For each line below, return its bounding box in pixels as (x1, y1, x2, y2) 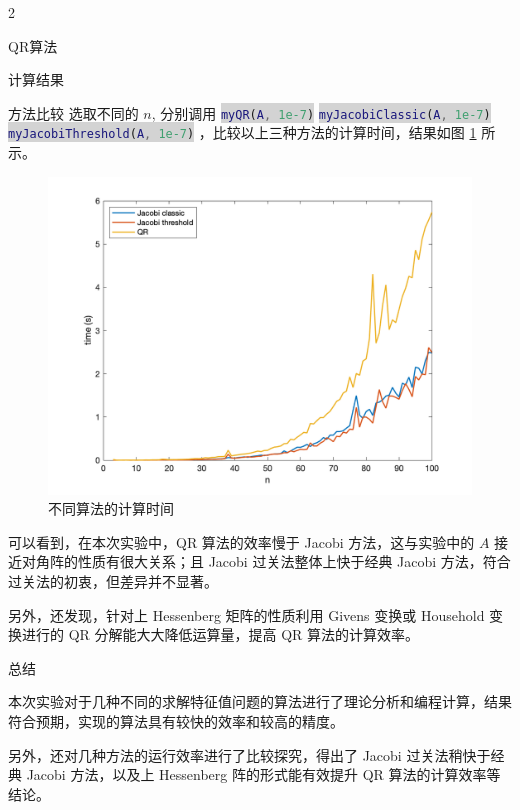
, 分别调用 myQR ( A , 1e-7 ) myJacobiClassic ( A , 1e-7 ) (151, 102, 491, 123)
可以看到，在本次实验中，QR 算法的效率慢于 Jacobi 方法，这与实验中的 (8, 531, 475, 552)
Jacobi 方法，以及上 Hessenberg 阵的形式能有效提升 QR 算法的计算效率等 (26, 764, 501, 785)
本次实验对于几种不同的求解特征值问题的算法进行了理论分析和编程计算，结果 (8, 691, 512, 712)
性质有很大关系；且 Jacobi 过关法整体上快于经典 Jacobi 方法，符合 (77, 551, 511, 572)
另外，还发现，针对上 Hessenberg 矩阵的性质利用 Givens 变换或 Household (8, 604, 485, 625)
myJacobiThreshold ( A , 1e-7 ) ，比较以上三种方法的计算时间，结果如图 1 (8, 122, 477, 143)
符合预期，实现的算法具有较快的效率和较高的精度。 (8, 711, 344, 732)
